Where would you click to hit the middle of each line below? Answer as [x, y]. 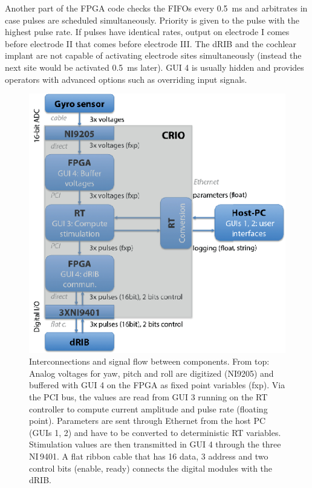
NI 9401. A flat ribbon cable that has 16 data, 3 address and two [149, 456]
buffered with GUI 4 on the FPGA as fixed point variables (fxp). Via [157, 385]
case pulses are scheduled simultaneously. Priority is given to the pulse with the [152, 20]
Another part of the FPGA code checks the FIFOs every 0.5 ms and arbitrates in [156, 8]
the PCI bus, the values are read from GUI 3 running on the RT [148, 397]
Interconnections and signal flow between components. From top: [149, 361]
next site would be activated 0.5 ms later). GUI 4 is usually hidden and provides [154, 67]
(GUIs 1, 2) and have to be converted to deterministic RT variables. [155, 432]
